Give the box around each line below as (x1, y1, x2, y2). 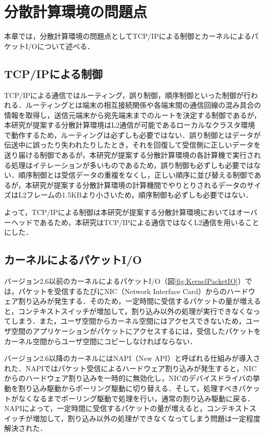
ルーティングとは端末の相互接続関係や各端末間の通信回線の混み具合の (25, 100, 261, 110)
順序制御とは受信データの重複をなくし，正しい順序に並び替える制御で (18, 169, 254, 180)
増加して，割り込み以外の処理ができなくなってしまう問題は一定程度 (32, 413, 260, 423)
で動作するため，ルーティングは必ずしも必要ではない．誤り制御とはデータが (4, 129, 261, 140)
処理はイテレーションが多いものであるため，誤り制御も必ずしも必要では (11, 159, 254, 170)
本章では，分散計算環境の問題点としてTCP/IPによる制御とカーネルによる (4, 31, 252, 41)
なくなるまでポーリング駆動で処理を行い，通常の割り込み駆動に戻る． (18, 393, 254, 403)
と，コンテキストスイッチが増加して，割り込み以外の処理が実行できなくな (4, 305, 253, 316)
